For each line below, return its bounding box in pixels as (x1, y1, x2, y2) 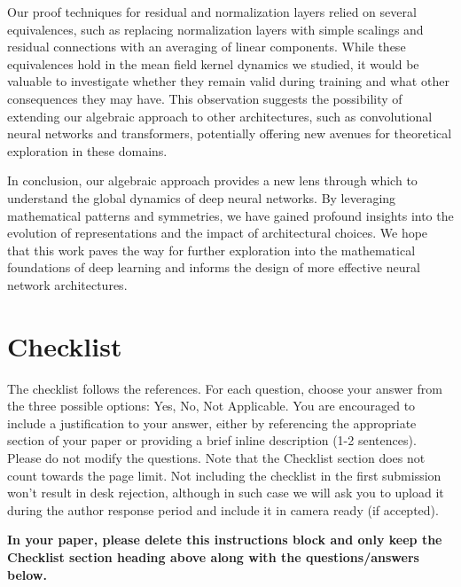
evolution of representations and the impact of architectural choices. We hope (7, 223, 428, 242)
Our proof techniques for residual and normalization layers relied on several (7, 3, 417, 20)
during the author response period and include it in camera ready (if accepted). (7, 500, 439, 519)
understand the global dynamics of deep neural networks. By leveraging (7, 188, 396, 207)
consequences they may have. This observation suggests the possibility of (7, 89, 402, 107)
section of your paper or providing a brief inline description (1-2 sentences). (7, 431, 417, 450)
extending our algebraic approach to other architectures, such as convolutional (7, 106, 433, 125)
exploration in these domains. (7, 141, 168, 160)
